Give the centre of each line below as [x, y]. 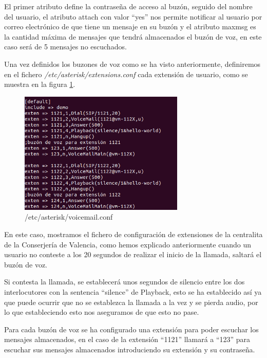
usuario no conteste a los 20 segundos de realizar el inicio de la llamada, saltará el [133, 254]
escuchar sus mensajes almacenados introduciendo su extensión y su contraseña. [130, 349]
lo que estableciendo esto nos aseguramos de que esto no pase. [102, 312]
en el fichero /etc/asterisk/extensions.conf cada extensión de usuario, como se [126, 74]
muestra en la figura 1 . [40, 84]
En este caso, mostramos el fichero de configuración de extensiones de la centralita [133, 234]
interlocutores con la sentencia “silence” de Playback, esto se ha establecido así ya [133, 291]
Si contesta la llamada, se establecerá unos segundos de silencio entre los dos [125, 282]
